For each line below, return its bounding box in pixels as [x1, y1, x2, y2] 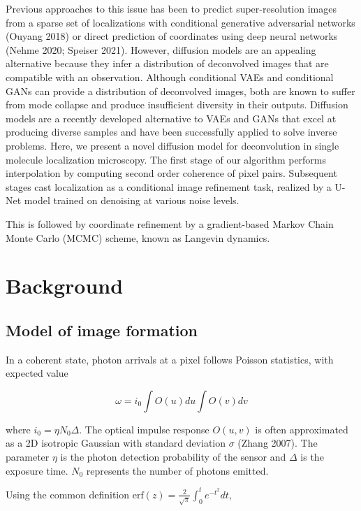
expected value [6, 366, 68, 380]
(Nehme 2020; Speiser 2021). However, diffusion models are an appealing [6, 42, 316, 57]
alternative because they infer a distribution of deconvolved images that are [6, 56, 329, 71]
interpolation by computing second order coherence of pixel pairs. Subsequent [6, 166, 337, 180]
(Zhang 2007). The [237, 436, 318, 450]
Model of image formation [6, 319, 198, 340]
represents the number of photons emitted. [86, 463, 269, 477]
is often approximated [255, 422, 348, 436]
